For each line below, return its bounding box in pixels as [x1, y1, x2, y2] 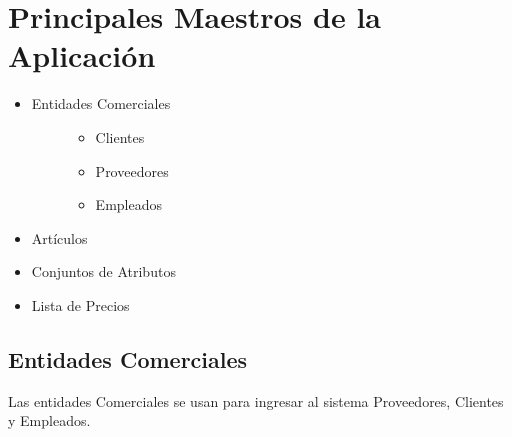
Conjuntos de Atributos [31, 261, 176, 282]
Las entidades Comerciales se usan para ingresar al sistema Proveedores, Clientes [8, 390, 504, 411]
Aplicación [8, 35, 156, 76]
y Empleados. [8, 410, 91, 431]
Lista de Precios [31, 294, 130, 315]
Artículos [31, 227, 88, 248]
